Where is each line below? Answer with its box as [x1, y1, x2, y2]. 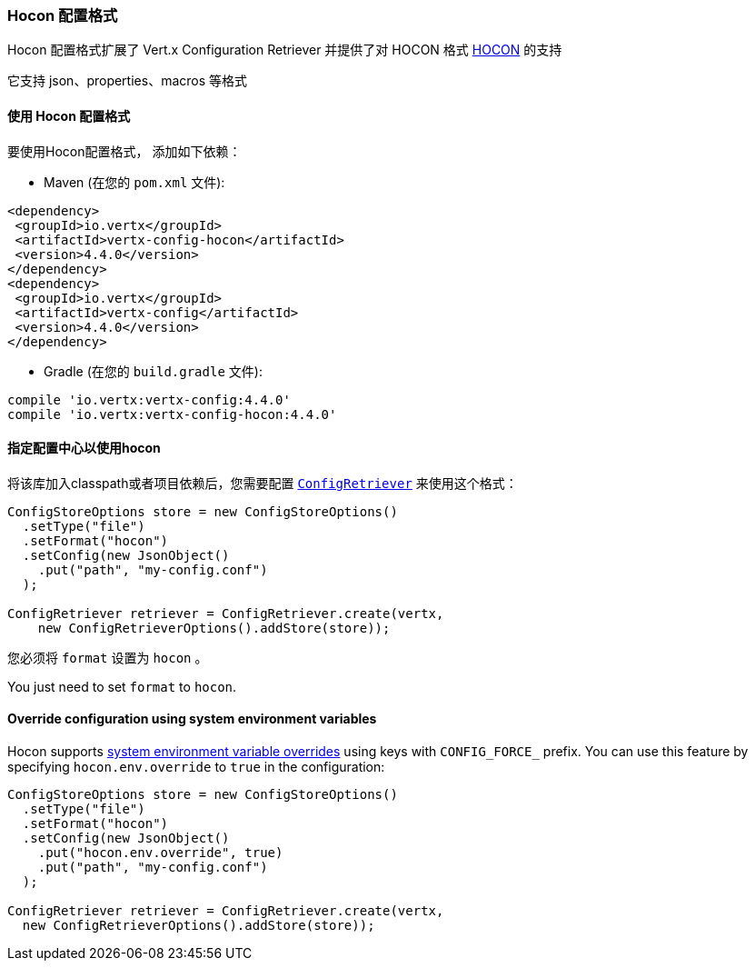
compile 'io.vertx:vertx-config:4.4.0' [7, 392, 291, 407]
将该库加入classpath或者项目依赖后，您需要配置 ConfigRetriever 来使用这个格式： [7, 474, 518, 491]
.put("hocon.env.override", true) [37, 845, 283, 861]
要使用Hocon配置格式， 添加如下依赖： [7, 143, 242, 159]
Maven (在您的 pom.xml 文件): [44, 174, 225, 190]
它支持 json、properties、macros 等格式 [7, 73, 248, 89]
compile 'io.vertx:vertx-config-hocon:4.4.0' [7, 406, 337, 422]
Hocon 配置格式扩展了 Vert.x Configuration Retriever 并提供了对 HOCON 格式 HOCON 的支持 [7, 42, 562, 58]
